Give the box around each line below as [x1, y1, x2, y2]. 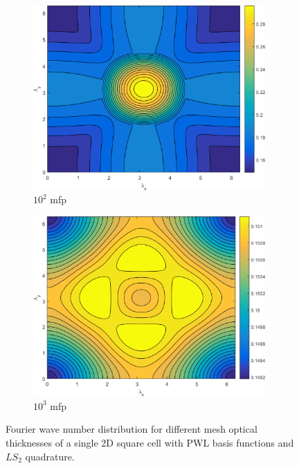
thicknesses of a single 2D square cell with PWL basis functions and [6, 435, 294, 449]
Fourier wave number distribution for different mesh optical [6, 422, 257, 436]
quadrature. [25, 449, 75, 463]
